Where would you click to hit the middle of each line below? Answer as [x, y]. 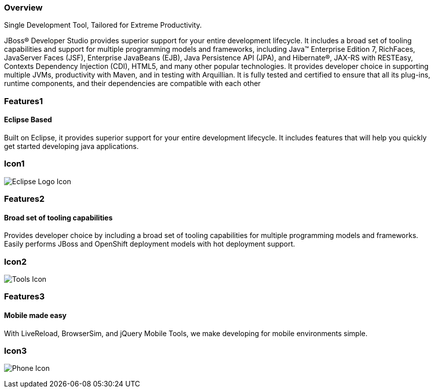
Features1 [23, 101]
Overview [23, 8]
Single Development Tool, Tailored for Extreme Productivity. [103, 25]
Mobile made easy [35, 316]
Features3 [24, 297]
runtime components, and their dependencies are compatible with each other [133, 84]
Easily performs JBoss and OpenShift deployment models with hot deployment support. [150, 244]
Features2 [24, 199]
